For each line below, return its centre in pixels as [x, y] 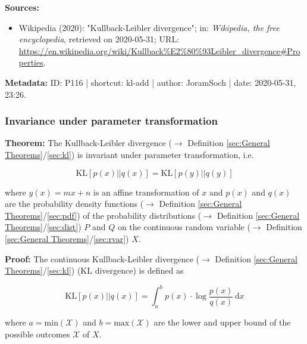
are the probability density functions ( [74, 204]
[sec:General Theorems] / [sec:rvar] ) [67, 238]
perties [31, 62]
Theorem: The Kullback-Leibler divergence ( [88, 143]
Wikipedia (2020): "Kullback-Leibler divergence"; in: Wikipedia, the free [149, 27]
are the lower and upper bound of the [222, 322]
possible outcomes [37, 334]
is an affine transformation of [146, 192]
